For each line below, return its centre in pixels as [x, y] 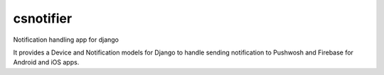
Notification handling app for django [66, 40]
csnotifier [43, 18]
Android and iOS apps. [46, 62]
